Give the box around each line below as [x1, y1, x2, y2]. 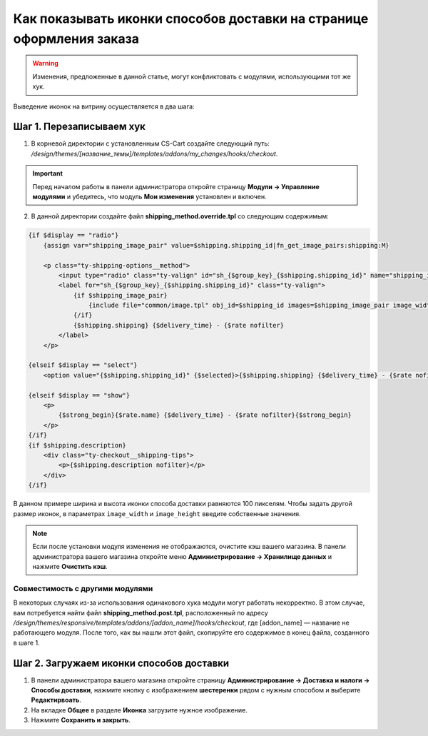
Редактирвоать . [31, 696, 82, 705]
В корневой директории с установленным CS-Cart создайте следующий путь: [31, 139, 270, 148]
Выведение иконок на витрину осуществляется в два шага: [13, 102, 195, 111]
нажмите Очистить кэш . [32, 563, 108, 571]
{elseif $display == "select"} [28, 361, 138, 369]
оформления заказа [13, 31, 139, 46]
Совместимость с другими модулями [13, 583, 153, 593]
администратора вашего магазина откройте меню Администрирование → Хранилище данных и [32, 552, 332, 560]
